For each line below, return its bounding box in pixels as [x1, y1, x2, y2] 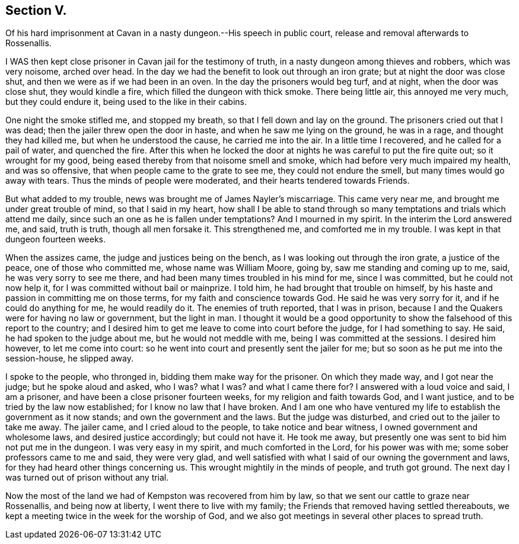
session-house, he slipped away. [5, 353, 133, 364]
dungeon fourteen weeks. [5, 234, 106, 245]
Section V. [5, 3, 67, 18]
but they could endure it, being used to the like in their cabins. [5, 97, 247, 107]
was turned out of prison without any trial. [5, 472, 169, 483]
